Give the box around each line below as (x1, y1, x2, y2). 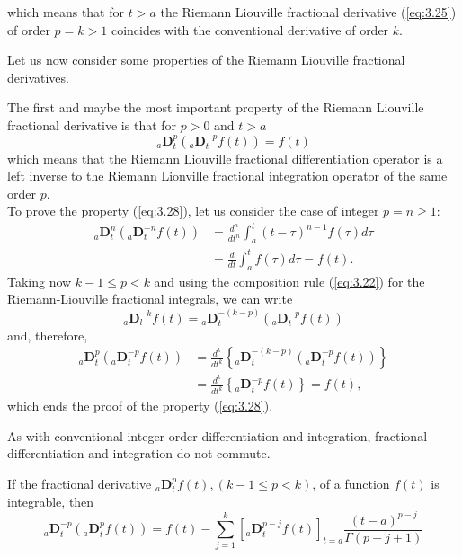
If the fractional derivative (7, 473, 152, 492)
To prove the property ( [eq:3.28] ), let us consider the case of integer (7, 201, 379, 220)
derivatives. (7, 67, 69, 86)
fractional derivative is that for (7, 115, 177, 134)
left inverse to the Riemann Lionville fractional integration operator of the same (7, 166, 448, 185)
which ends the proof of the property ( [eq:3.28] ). (7, 396, 273, 415)
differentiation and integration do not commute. (7, 444, 271, 463)
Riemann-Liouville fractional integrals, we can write (7, 289, 293, 308)
